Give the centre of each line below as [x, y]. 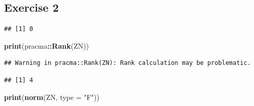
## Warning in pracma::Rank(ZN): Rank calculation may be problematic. [128, 63]
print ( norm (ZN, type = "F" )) [52, 97]
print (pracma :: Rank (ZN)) [47, 45]
